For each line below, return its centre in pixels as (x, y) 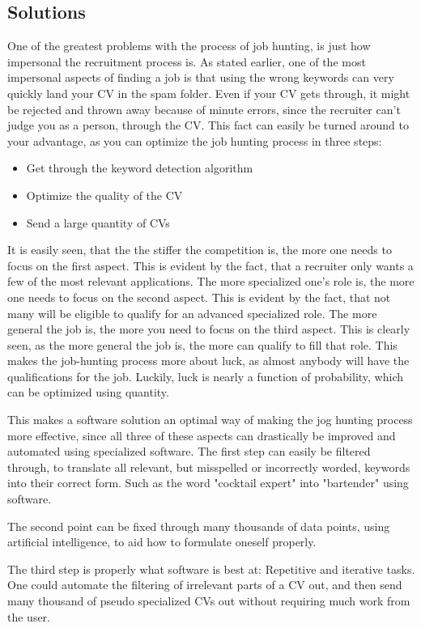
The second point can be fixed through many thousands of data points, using (199, 526)
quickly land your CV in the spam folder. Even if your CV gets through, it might (209, 93)
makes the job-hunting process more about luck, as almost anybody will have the (208, 361)
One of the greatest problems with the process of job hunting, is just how (189, 46)
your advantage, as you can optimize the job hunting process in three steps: (195, 140)
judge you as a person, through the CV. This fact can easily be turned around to (208, 125)
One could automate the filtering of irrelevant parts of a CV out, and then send (205, 585)
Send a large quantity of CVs (98, 222)
